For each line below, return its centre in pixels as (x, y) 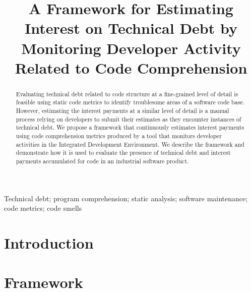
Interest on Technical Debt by (131, 28)
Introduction (49, 243)
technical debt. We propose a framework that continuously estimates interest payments (130, 127)
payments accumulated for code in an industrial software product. (102, 161)
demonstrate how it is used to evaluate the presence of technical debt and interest (123, 153)
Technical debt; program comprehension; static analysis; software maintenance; (126, 198)
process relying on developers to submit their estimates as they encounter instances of (129, 119)
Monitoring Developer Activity (131, 48)
